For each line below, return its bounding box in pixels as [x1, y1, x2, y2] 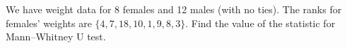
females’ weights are [6, 15, 92, 30]
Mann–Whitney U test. [6, 29, 106, 44]
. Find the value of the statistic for [185, 15, 336, 30]
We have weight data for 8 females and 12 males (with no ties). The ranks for [6, 2, 342, 16]
